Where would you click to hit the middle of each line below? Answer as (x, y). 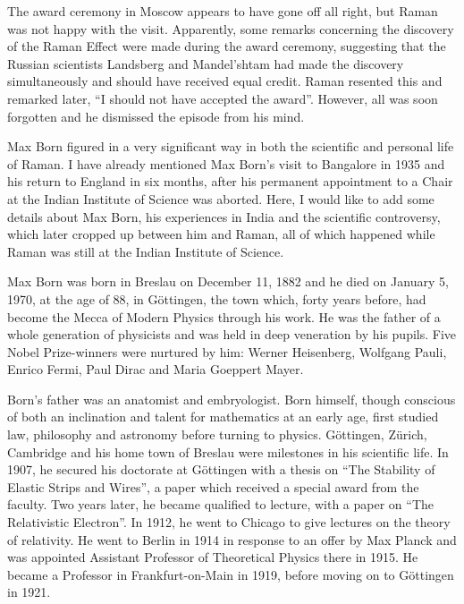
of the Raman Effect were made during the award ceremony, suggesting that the (227, 46)
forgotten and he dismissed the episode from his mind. (156, 116)
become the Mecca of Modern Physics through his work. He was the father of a (224, 316)
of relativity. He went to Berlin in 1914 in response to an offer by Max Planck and (232, 539)
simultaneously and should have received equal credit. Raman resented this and (225, 81)
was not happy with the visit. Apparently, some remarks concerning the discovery (231, 28)
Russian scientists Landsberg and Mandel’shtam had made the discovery (206, 63)
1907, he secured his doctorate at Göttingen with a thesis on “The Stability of (221, 469)
